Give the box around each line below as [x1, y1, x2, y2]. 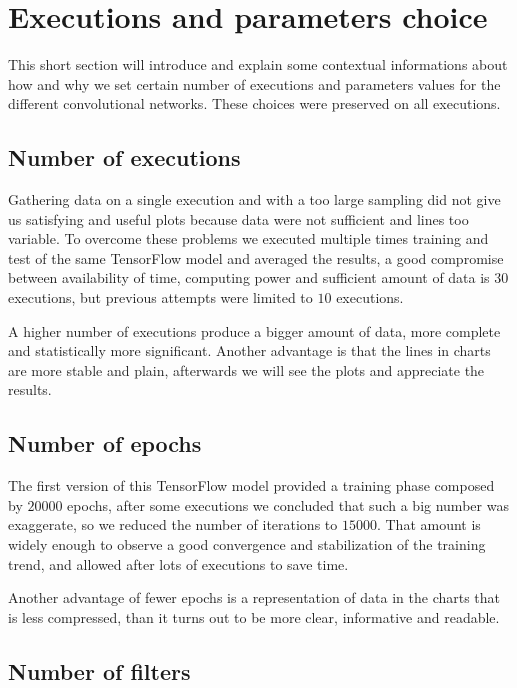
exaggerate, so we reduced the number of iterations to [8, 514, 338, 535]
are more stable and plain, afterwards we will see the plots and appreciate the [8, 359, 485, 380]
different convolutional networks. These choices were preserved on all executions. [8, 93, 501, 114]
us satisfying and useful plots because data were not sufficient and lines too [8, 208, 469, 229]
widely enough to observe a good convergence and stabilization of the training [8, 534, 486, 555]
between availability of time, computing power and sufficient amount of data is [8, 267, 490, 288]
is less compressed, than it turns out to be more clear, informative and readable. [8, 606, 500, 627]
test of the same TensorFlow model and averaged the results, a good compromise [8, 247, 504, 268]
